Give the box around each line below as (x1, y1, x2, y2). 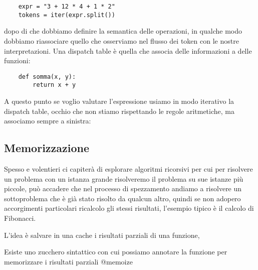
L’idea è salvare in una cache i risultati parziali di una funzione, (4, 229, 200, 240)
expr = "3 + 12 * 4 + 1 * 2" (18, 3, 115, 10)
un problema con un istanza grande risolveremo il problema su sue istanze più (4, 173, 243, 184)
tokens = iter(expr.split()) (18, 11, 115, 19)
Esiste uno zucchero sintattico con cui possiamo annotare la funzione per (4, 246, 227, 257)
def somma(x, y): (18, 73, 76, 80)
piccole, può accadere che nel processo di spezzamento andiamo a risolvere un (4, 183, 242, 194)
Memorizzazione (4, 140, 90, 156)
